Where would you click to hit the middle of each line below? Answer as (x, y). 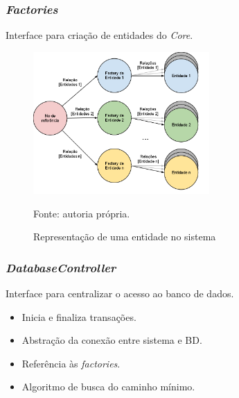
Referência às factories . (71, 363)
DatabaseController (61, 267)
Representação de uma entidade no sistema (125, 237)
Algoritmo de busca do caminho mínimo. (108, 387)
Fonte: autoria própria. (82, 213)
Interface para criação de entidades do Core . (99, 35)
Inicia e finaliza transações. (79, 316)
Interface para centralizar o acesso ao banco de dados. (120, 293)
